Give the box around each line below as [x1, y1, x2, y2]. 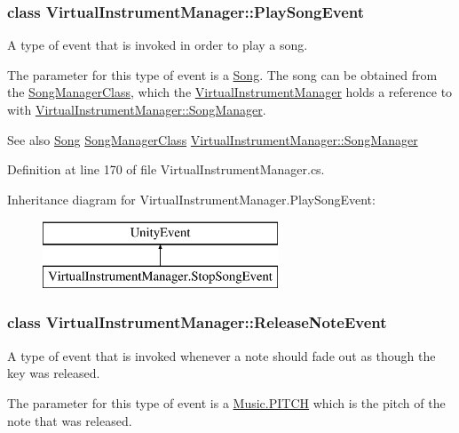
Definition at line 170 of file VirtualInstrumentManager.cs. [7, 160, 325, 179]
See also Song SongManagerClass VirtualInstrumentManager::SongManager [7, 130, 418, 148]
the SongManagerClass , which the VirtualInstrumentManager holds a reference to [7, 83, 453, 101]
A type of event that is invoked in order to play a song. [7, 36, 308, 54]
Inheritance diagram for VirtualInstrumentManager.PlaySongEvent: [7, 189, 376, 208]
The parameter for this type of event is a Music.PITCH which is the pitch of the [7, 393, 446, 412]
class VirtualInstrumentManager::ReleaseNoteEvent [7, 311, 387, 333]
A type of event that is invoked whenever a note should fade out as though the [7, 346, 436, 365]
